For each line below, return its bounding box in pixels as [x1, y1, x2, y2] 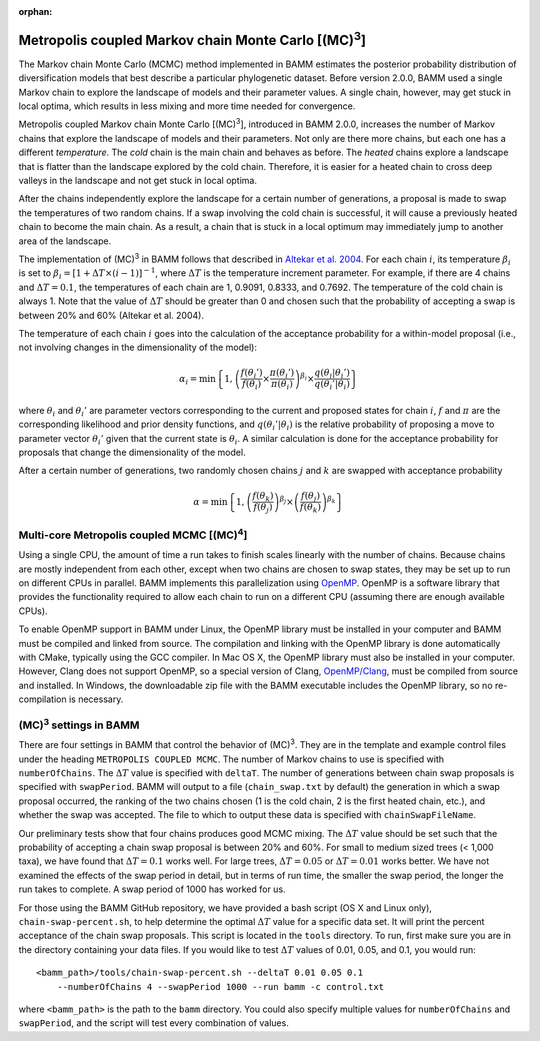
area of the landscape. [18, 235, 112, 247]
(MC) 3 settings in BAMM [18, 716, 140, 732]
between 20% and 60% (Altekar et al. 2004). [18, 309, 205, 321]
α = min [193, 496, 228, 507]
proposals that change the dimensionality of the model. [18, 446, 246, 458]
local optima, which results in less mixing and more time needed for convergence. [18, 100, 356, 112]
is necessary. [68, 693, 124, 705]
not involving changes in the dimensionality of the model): [18, 341, 257, 354]
